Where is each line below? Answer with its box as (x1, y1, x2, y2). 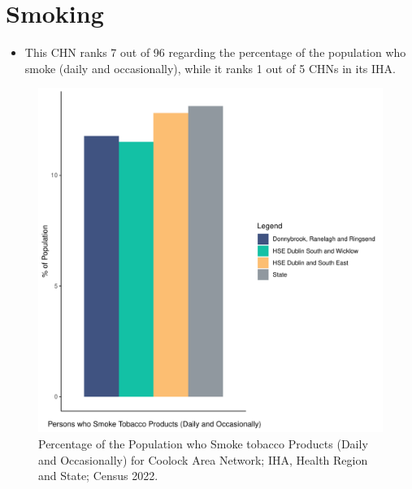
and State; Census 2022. (38, 467, 158, 484)
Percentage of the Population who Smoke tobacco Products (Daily (38, 435, 368, 452)
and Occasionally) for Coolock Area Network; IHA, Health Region (38, 451, 368, 468)
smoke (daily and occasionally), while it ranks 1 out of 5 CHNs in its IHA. (24, 59, 396, 76)
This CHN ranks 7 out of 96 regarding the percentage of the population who (24, 44, 406, 61)
